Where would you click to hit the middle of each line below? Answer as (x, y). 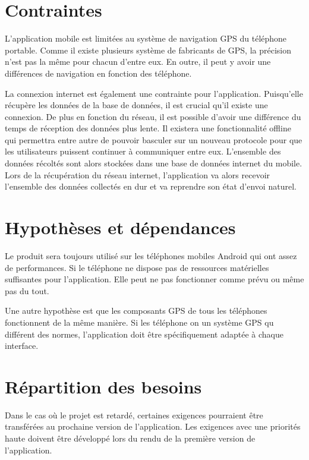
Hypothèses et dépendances (120, 227)
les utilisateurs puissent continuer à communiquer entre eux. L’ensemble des (143, 151)
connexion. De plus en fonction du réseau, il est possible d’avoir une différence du (153, 116)
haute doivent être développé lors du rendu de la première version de (130, 438)
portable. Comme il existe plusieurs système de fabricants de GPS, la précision (148, 50)
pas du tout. (27, 290)
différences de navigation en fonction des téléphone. (98, 73)
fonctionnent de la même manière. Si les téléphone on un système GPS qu (139, 322)
